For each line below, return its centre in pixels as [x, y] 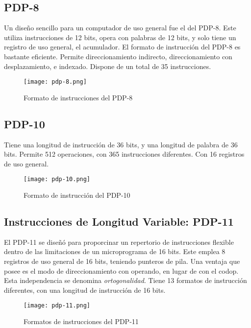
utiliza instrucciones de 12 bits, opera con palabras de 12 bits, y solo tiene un [120, 37]
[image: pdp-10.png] [57, 179]
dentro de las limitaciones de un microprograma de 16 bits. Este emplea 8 [115, 251]
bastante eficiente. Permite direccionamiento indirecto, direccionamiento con [118, 56]
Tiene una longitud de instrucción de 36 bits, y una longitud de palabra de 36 [121, 144]
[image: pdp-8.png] [55, 82]
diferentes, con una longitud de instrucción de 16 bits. [85, 290]
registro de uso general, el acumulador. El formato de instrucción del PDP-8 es [122, 47]
